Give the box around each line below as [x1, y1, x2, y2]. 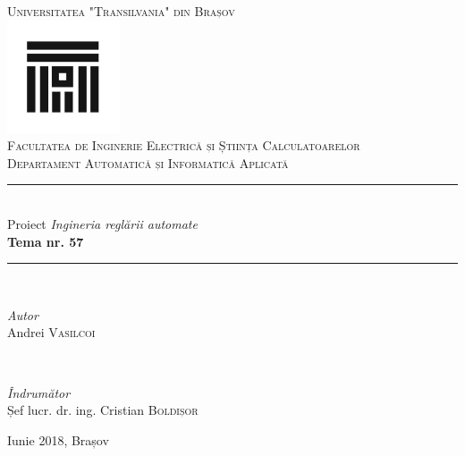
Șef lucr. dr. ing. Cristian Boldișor [7, 401, 199, 419]
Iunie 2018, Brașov [7, 430, 109, 449]
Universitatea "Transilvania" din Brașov [7, 2, 235, 20]
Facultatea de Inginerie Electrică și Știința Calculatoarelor [7, 136, 360, 155]
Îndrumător [7, 383, 71, 401]
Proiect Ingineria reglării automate [7, 214, 198, 232]
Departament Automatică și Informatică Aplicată [7, 153, 289, 172]
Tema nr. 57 [7, 232, 84, 250]
